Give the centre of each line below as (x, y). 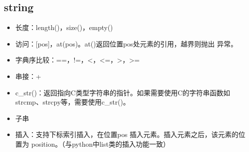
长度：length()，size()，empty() (64, 27)
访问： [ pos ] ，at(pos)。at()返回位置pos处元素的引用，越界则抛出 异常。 (126, 43)
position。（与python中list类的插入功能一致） (100, 144)
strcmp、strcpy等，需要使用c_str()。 (73, 102)
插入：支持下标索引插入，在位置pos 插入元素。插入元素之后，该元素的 (127, 134)
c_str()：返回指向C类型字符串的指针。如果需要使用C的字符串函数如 (123, 92)
